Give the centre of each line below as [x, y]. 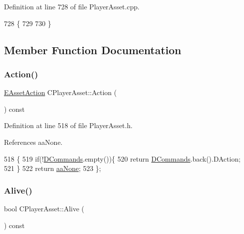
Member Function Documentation [93, 50]
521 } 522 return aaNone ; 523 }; [53, 168]
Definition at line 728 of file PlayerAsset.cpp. [72, 6]
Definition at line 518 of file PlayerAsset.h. [68, 125]
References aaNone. [33, 142]
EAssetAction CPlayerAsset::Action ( [61, 92]
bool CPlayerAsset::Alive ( [44, 208]
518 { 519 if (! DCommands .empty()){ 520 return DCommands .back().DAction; [122, 158]
